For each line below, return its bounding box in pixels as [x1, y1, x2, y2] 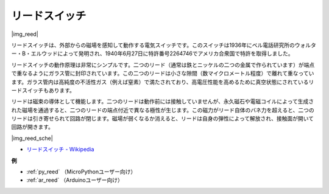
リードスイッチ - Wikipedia [26, 146, 94, 153]
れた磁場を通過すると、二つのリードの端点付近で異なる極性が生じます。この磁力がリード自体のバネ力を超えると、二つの [11, 106, 315, 114]
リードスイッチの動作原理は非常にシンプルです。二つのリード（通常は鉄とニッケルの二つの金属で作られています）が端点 [11, 61, 315, 68]
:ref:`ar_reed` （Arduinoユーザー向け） [26, 176, 123, 184]
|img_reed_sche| [11, 134, 53, 142]
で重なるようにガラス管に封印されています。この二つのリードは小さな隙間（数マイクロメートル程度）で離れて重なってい [11, 70, 314, 77]
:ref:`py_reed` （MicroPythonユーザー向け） [26, 168, 136, 176]
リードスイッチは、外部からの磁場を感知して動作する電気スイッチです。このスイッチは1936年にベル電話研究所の [11, 41, 295, 49]
